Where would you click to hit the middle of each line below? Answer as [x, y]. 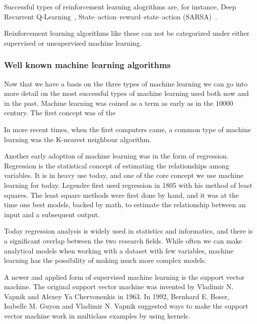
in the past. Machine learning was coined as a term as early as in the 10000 [119, 103]
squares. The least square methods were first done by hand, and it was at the [122, 195]
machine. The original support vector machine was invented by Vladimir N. [119, 286]
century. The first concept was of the [60, 113]
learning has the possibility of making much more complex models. [105, 260]
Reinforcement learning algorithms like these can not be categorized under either [127, 33]
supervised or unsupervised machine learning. [73, 42]
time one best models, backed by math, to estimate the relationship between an [125, 204]
